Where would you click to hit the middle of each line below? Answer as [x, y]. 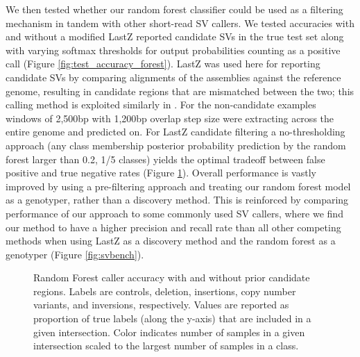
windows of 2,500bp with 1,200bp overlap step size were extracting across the [170, 118]
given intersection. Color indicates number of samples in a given [169, 332]
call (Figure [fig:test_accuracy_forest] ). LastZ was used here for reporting [163, 64]
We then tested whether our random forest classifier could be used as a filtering [174, 9]
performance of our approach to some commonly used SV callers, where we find [174, 213]
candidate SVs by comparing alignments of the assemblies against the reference [173, 77]
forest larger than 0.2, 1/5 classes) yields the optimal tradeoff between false [165, 159]
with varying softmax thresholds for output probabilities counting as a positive [173, 50]
